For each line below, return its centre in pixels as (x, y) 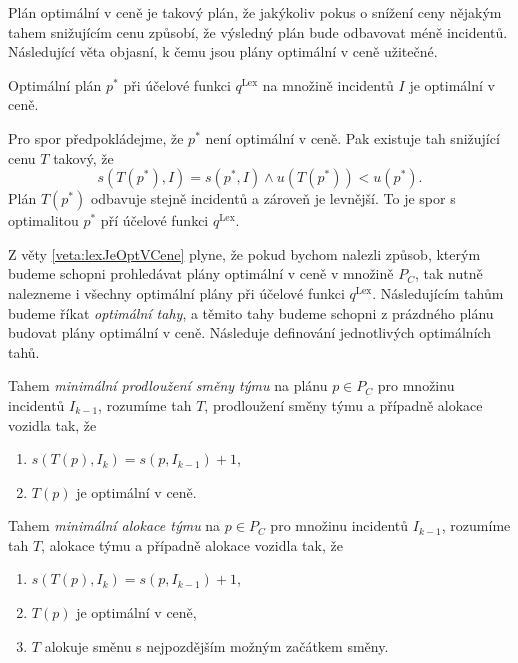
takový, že (83, 157)
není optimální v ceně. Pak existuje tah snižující (352, 137)
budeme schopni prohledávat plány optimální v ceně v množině (201, 273)
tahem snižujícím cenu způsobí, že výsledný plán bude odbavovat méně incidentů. (258, 31)
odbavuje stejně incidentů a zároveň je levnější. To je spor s (273, 198)
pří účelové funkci (154, 220)
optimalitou (43, 220)
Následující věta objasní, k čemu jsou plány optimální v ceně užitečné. (223, 51)
